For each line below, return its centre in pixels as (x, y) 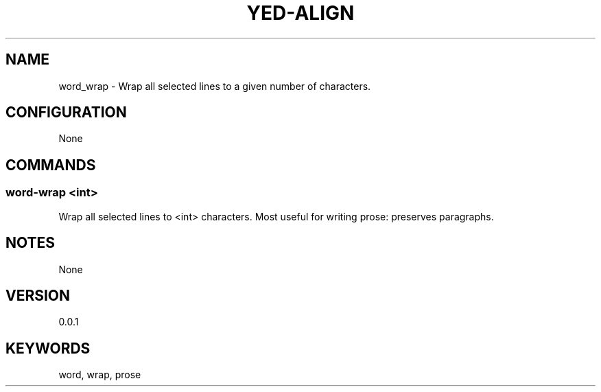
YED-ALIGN (300, 13)
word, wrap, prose (100, 375)
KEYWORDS (48, 348)
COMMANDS (51, 165)
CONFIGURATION (66, 113)
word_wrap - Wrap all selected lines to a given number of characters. (215, 86)
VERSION (38, 295)
